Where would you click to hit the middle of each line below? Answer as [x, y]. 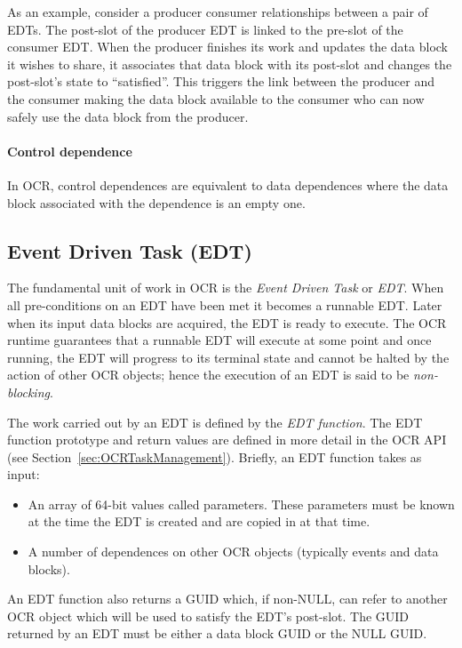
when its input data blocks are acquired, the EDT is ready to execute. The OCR [227, 322]
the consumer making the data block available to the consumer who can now [216, 98]
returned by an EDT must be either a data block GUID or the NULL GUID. [217, 633]
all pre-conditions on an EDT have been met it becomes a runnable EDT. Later [225, 304]
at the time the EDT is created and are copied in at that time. [199, 521]
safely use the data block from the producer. [128, 116]
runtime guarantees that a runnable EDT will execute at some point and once [219, 340]
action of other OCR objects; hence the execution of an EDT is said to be [208, 375]
